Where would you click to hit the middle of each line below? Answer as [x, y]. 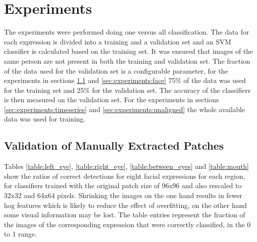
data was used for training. [45, 119]
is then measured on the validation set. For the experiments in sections [111, 100]
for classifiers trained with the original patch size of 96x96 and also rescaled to [123, 185]
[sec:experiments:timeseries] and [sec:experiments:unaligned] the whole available [125, 109]
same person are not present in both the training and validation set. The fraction [127, 60]
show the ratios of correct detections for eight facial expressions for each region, [125, 176]
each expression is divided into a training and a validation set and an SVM [118, 41]
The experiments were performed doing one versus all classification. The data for [127, 32]
